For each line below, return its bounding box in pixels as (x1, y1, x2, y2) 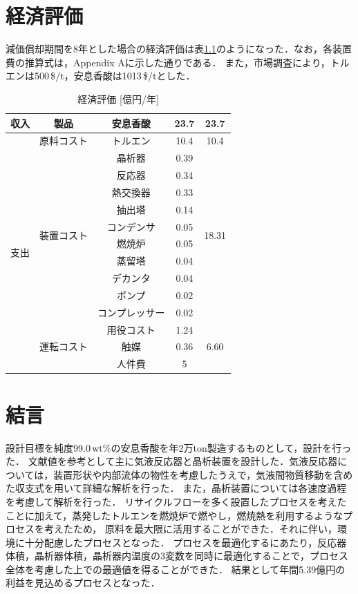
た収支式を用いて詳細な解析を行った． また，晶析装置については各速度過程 (6, 481, 347, 495)
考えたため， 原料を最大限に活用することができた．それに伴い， (44, 521, 337, 536)
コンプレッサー (97, 305, 165, 319)
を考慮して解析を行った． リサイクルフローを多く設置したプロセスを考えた (6, 494, 347, 508)
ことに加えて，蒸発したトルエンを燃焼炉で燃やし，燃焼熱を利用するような (6, 508, 343, 522)
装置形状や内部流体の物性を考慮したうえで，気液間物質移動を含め (53, 467, 353, 481)
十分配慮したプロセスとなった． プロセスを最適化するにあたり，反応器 (24, 535, 347, 549)
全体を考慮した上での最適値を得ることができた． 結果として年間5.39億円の (6, 562, 346, 576)
